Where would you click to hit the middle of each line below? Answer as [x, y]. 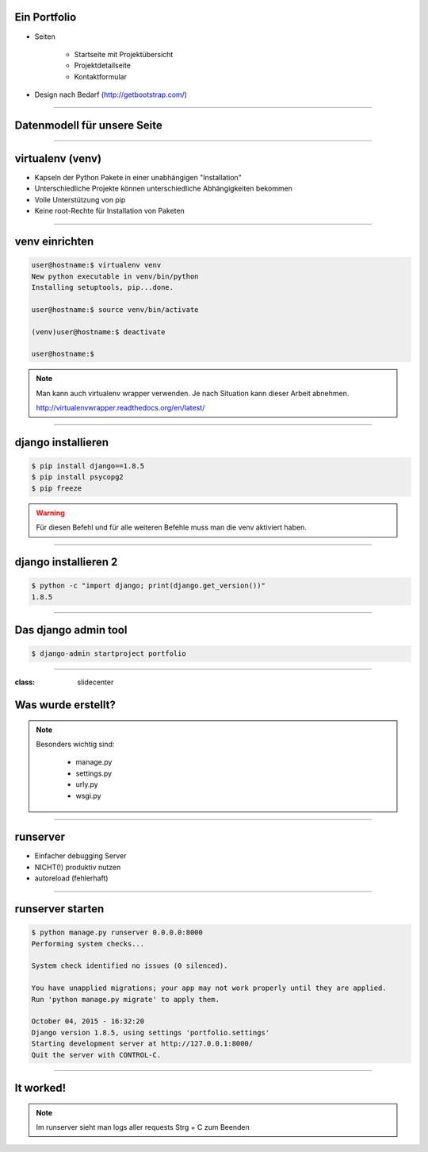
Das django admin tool [71, 630]
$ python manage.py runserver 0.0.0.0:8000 [117, 932]
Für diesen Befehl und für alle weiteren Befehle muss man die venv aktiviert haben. [171, 527]
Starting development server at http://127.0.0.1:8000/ [142, 1044]
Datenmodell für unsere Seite [88, 125]
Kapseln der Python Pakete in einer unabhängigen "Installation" [138, 177]
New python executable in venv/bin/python [115, 276]
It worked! [40, 1088]
